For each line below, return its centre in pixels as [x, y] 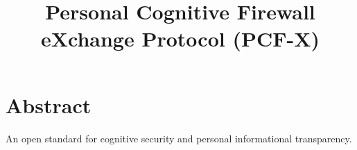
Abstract [49, 105]
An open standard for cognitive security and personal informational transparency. [179, 138]
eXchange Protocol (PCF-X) [180, 39]
